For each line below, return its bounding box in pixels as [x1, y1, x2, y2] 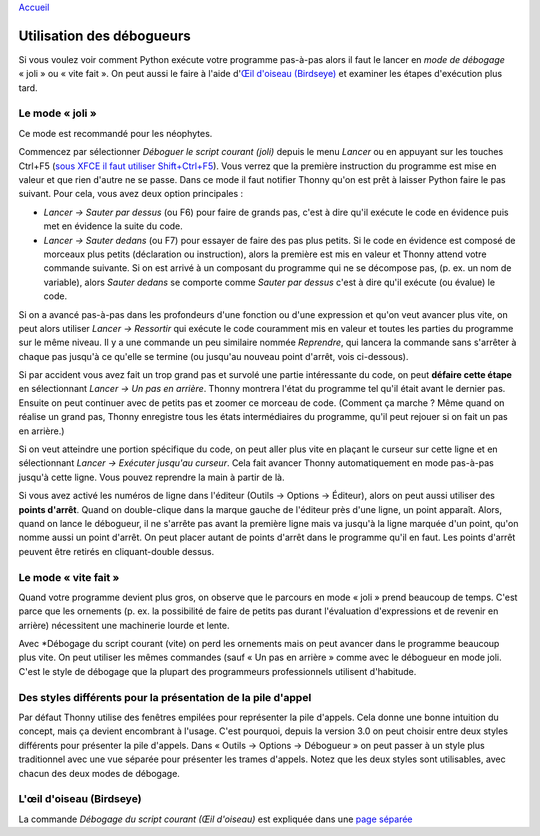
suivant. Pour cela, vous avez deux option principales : [18, 188, 244, 200]
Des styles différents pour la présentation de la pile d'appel [18, 690, 312, 704]
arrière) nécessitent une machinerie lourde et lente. [18, 619, 230, 631]
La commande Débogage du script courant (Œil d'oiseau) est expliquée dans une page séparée [18, 813, 414, 825]
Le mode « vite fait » [18, 570, 120, 584]
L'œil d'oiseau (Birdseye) [18, 792, 142, 806]
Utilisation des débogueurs [18, 27, 191, 44]
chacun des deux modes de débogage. [18, 767, 180, 779]
